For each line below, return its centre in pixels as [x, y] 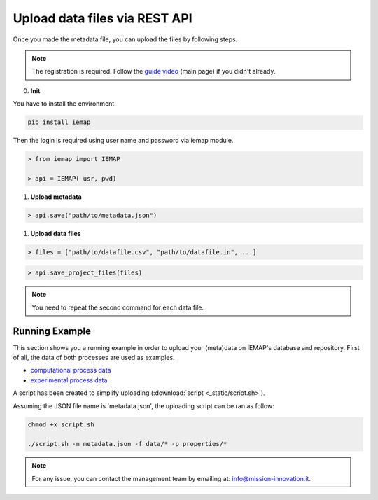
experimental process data [69, 380]
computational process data [71, 370]
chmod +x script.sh [61, 424]
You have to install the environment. [65, 104]
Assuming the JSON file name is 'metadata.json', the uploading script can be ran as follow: [143, 405]
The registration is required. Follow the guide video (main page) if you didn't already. [154, 71]
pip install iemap [59, 122]
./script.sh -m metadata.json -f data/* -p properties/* [127, 444]
